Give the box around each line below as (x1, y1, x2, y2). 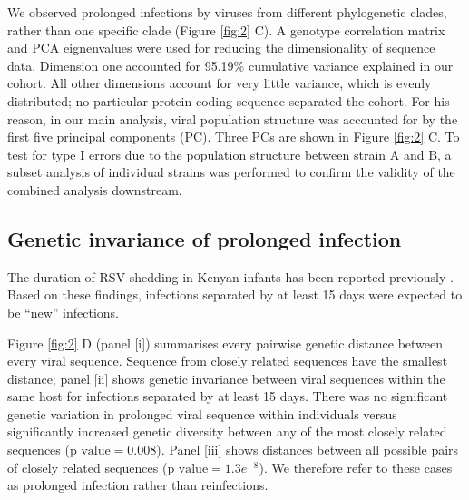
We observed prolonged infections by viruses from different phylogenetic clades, (7, 3, 447, 21)
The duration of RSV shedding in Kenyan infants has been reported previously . (7, 267, 454, 286)
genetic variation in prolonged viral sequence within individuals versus (7, 404, 397, 423)
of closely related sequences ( (7, 457, 168, 476)
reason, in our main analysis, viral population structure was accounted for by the (7, 109, 458, 128)
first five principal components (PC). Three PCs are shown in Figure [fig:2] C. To (7, 127, 460, 146)
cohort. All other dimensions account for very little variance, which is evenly (7, 74, 432, 93)
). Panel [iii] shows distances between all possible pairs (156, 440, 459, 459)
